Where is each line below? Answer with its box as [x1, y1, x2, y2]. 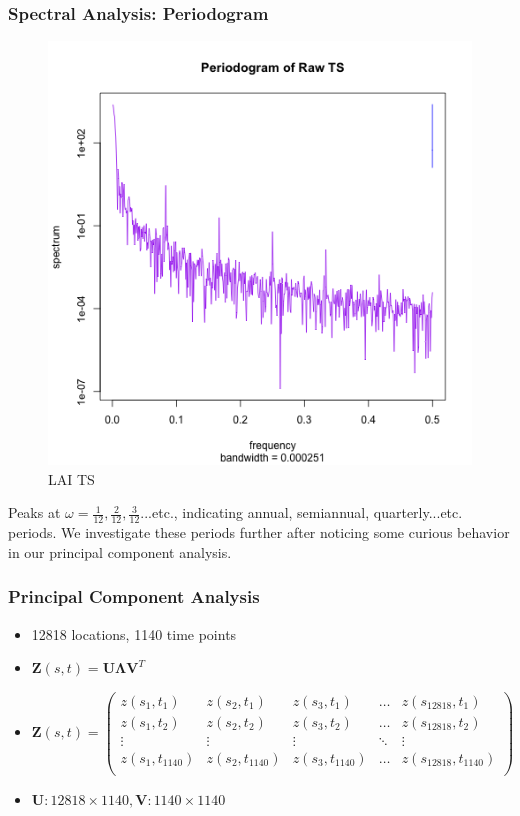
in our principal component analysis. [8, 541, 232, 562]
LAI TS [48, 468, 95, 489]
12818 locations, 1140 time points [31, 623, 237, 644]
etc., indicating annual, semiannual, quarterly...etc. [152, 502, 463, 523]
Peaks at [8, 502, 61, 523]
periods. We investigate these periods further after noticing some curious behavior [8, 522, 510, 543]
